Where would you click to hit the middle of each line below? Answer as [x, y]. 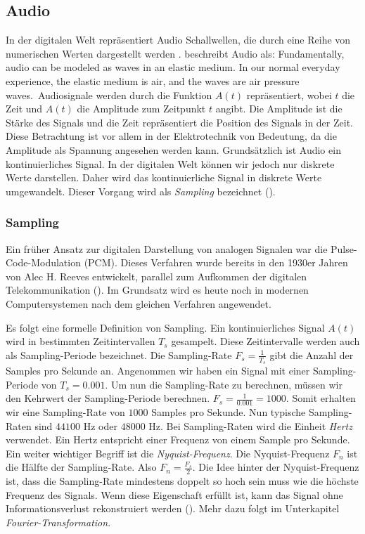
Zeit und [24, 109]
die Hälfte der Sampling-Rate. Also [81, 467]
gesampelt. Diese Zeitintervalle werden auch [265, 341]
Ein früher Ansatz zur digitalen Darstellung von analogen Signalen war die [167, 248]
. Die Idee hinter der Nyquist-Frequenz [276, 467]
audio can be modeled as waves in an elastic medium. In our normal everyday [173, 67]
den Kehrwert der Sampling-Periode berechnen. [108, 398]
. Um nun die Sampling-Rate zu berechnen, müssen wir [224, 384]
